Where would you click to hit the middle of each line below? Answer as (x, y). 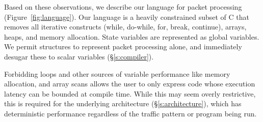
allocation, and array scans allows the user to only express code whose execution (130, 84)
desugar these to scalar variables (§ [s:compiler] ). (79, 56)
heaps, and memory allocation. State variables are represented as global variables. (132, 36)
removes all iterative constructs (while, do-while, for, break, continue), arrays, (125, 27)
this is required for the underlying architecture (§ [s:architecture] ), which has (123, 103)
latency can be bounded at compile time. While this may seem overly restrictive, (130, 93)
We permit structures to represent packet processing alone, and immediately (123, 47)
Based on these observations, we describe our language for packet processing (123, 7)
